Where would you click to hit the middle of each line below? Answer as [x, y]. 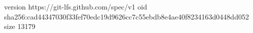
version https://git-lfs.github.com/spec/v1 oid [76, 6]
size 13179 [20, 26]
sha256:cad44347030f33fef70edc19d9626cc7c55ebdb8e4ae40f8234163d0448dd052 [126, 16]
